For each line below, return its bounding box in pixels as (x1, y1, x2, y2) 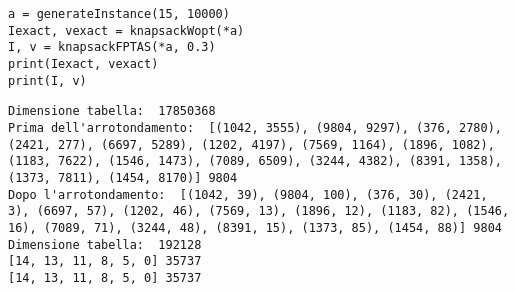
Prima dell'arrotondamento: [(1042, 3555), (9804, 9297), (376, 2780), (8, 120, 502, 135)
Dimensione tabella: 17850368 (8, 104, 216, 119)
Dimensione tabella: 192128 (8, 237, 202, 252)
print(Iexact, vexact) (8, 56, 159, 71)
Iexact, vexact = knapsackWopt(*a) (8, 23, 245, 38)
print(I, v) (8, 73, 87, 88)
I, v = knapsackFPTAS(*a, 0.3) (8, 40, 216, 55)
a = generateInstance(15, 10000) (8, 7, 230, 21)
